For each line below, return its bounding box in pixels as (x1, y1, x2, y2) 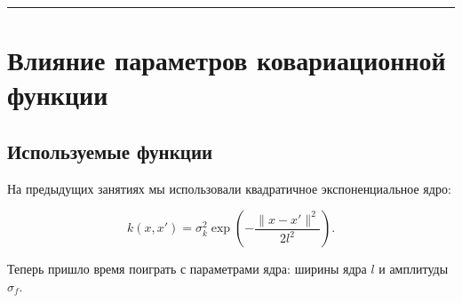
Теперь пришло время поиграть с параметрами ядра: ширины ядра (7, 259, 367, 278)
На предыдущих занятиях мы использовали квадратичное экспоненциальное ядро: (7, 179, 451, 197)
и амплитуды (378, 259, 449, 278)
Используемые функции (7, 137, 213, 164)
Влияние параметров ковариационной (7, 42, 446, 78)
